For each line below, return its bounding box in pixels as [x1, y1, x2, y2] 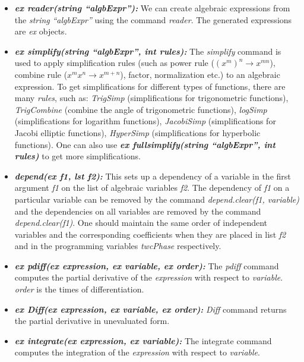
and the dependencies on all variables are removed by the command [14, 204, 261, 217]
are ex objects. [14, 25, 67, 37]
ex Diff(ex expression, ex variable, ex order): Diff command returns [14, 303, 287, 315]
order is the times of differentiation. [14, 283, 144, 295]
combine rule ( [14, 68, 68, 80]
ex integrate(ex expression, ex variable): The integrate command [14, 334, 272, 347]
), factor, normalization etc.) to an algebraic [120, 68, 280, 80]
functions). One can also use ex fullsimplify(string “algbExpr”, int [14, 138, 275, 150]
